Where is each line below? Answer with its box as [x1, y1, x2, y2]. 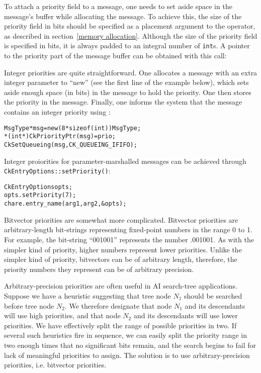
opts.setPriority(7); [4, 192, 76, 199]
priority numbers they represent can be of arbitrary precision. [4, 263, 194, 274]
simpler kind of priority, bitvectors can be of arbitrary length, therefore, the [4, 254, 237, 264]
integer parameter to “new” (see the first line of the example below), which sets [4, 77, 249, 87]
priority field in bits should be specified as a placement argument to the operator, [4, 21, 255, 31]
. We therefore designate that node [64, 300, 172, 311]
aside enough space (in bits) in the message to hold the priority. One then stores [4, 86, 251, 97]
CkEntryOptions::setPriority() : [4, 165, 111, 176]
